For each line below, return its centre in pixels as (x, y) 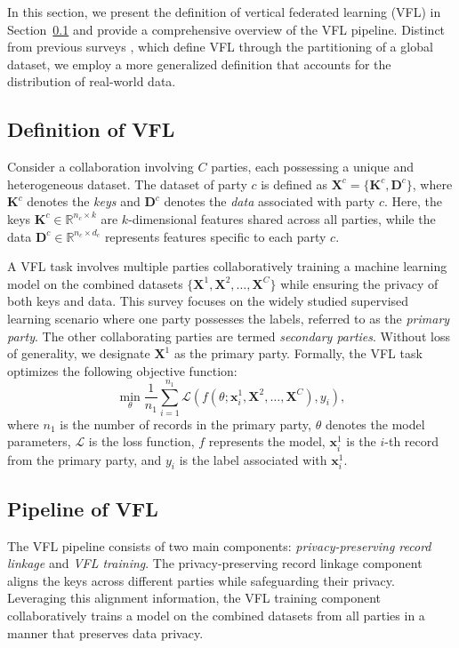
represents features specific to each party (215, 236)
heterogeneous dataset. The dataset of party (127, 184)
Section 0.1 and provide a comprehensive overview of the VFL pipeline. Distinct (226, 29)
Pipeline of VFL (83, 508)
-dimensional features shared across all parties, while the (282, 218)
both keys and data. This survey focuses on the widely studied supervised (208, 301)
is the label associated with (253, 459)
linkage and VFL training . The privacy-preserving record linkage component (215, 563)
